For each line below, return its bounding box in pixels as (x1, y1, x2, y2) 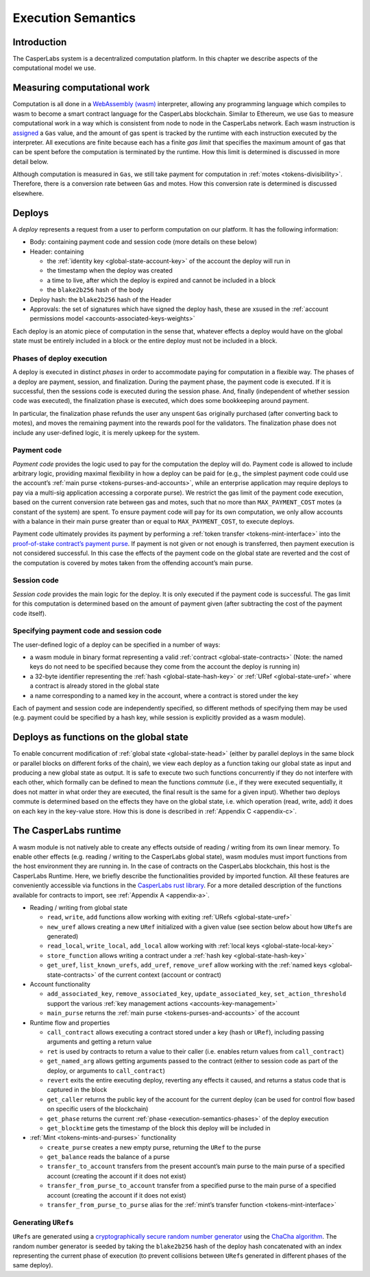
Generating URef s (12, 1217, 74, 1227)
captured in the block (47, 1086, 108, 1094)
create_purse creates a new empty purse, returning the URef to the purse (47, 1143, 261, 1151)
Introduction (12, 36, 67, 48)
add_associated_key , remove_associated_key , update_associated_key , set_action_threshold (47, 990, 347, 998)
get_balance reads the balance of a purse (47, 1153, 170, 1161)
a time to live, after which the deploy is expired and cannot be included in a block (47, 276, 276, 284)
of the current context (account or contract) (97, 970, 222, 979)
